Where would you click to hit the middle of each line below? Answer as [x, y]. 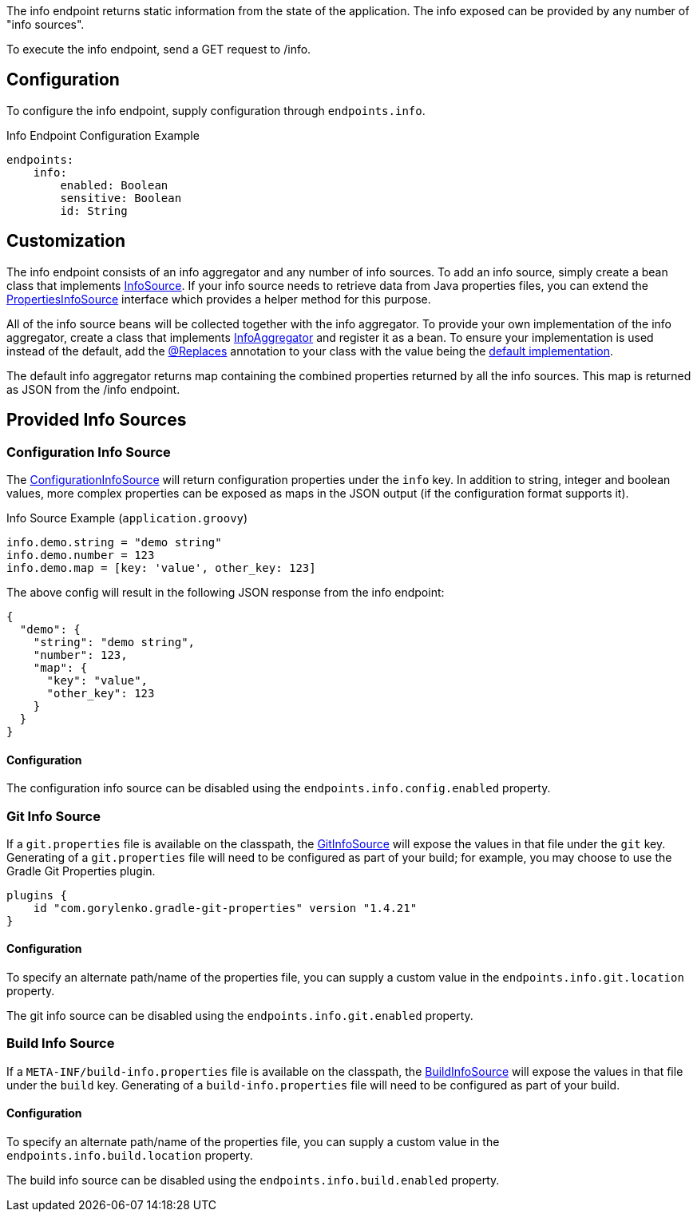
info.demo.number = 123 [81, 555]
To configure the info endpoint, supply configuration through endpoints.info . [216, 110]
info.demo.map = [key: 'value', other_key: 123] [161, 567]
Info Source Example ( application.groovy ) [127, 518]
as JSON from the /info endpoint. [93, 389]
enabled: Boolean [114, 185]
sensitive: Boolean [121, 198]
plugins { [37, 895]
